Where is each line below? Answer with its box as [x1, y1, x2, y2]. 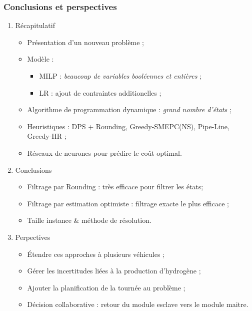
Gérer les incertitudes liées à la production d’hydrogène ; [27, 265, 201, 276]
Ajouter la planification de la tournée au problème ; [27, 282, 185, 292]
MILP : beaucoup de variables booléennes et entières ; [39, 71, 201, 81]
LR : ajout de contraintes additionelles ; [39, 87, 161, 98]
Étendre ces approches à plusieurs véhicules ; [27, 248, 165, 259]
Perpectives [15, 231, 50, 242]
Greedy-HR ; [27, 131, 66, 141]
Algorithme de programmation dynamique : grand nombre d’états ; [27, 104, 231, 115]
